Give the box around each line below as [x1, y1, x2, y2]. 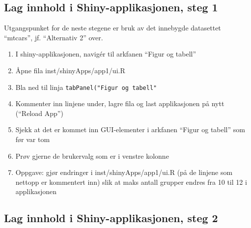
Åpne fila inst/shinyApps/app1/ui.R [15, 65, 125, 75]
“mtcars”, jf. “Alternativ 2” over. [4, 32, 103, 42]
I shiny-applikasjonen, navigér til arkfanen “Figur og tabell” [15, 49, 196, 59]
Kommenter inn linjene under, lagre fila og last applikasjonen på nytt [15, 98, 224, 109]
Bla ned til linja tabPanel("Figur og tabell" [15, 82, 157, 92]
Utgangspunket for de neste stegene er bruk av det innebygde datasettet [4, 23, 221, 33]
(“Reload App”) [15, 108, 63, 118]
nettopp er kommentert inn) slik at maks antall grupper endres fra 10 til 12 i [15, 176, 247, 187]
